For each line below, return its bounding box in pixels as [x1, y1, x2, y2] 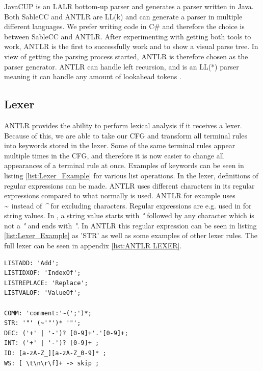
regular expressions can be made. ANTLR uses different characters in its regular [4, 180, 255, 191]
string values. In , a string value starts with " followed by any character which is [4, 210, 254, 221]
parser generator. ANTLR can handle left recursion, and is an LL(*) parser [4, 61, 239, 72]
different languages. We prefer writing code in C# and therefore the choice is [4, 21, 245, 32]
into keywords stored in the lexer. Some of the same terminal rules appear [4, 140, 235, 151]
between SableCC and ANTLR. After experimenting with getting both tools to [4, 31, 251, 41]
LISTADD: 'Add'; [4, 259, 59, 267]
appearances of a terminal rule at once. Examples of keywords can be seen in [4, 160, 244, 171]
